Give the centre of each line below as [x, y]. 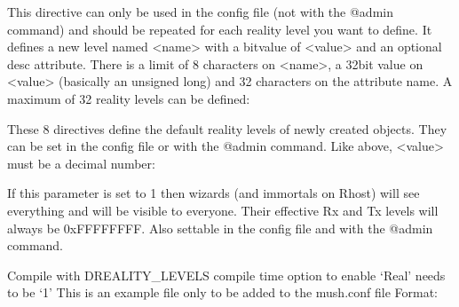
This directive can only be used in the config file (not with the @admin [200, 12]
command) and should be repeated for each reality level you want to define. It [220, 29]
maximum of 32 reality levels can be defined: [129, 98]
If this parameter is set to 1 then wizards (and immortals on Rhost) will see [214, 193]
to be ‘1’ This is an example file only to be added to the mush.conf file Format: [223, 292]
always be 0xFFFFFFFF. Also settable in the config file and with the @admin [220, 228]
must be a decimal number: [81, 163]
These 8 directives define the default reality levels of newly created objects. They [227, 128]
